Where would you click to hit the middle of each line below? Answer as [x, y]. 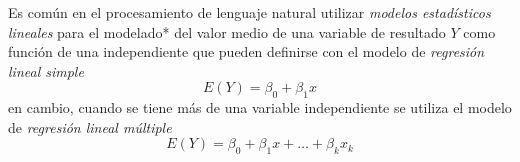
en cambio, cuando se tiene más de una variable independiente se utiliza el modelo [260, 107]
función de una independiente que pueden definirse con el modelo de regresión [246, 51]
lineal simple [46, 70]
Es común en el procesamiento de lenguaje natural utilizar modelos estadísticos [249, 12]
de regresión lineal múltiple [90, 126]
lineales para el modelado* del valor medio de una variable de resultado [227, 31]
